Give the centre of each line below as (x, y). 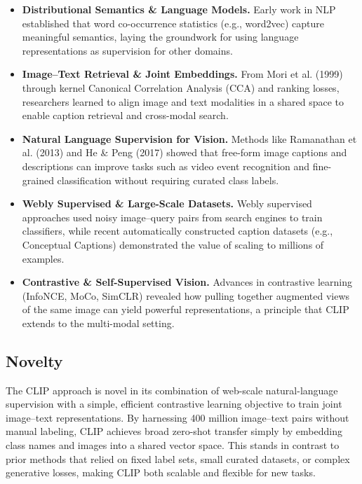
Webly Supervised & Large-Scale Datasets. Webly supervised (167, 203)
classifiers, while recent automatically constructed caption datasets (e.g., (177, 231)
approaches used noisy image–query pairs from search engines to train (172, 217)
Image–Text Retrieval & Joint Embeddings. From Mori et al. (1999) (182, 74)
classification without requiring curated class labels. (168, 180)
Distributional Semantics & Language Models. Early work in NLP (179, 9)
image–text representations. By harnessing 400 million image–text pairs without (177, 417)
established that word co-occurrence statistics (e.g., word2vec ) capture (173, 23)
